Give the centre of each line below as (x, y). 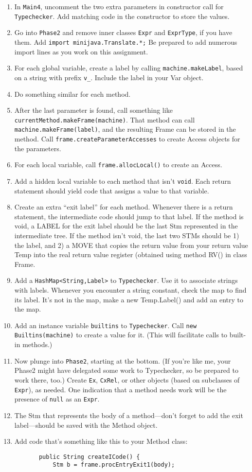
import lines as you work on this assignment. (81, 51)
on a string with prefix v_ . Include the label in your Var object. (109, 77)
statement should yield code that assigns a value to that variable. (112, 190)
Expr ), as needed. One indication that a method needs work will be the (120, 389)
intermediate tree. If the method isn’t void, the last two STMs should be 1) (127, 235)
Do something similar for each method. (72, 94)
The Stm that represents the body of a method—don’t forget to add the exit (129, 415)
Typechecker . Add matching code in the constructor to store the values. (122, 16)
